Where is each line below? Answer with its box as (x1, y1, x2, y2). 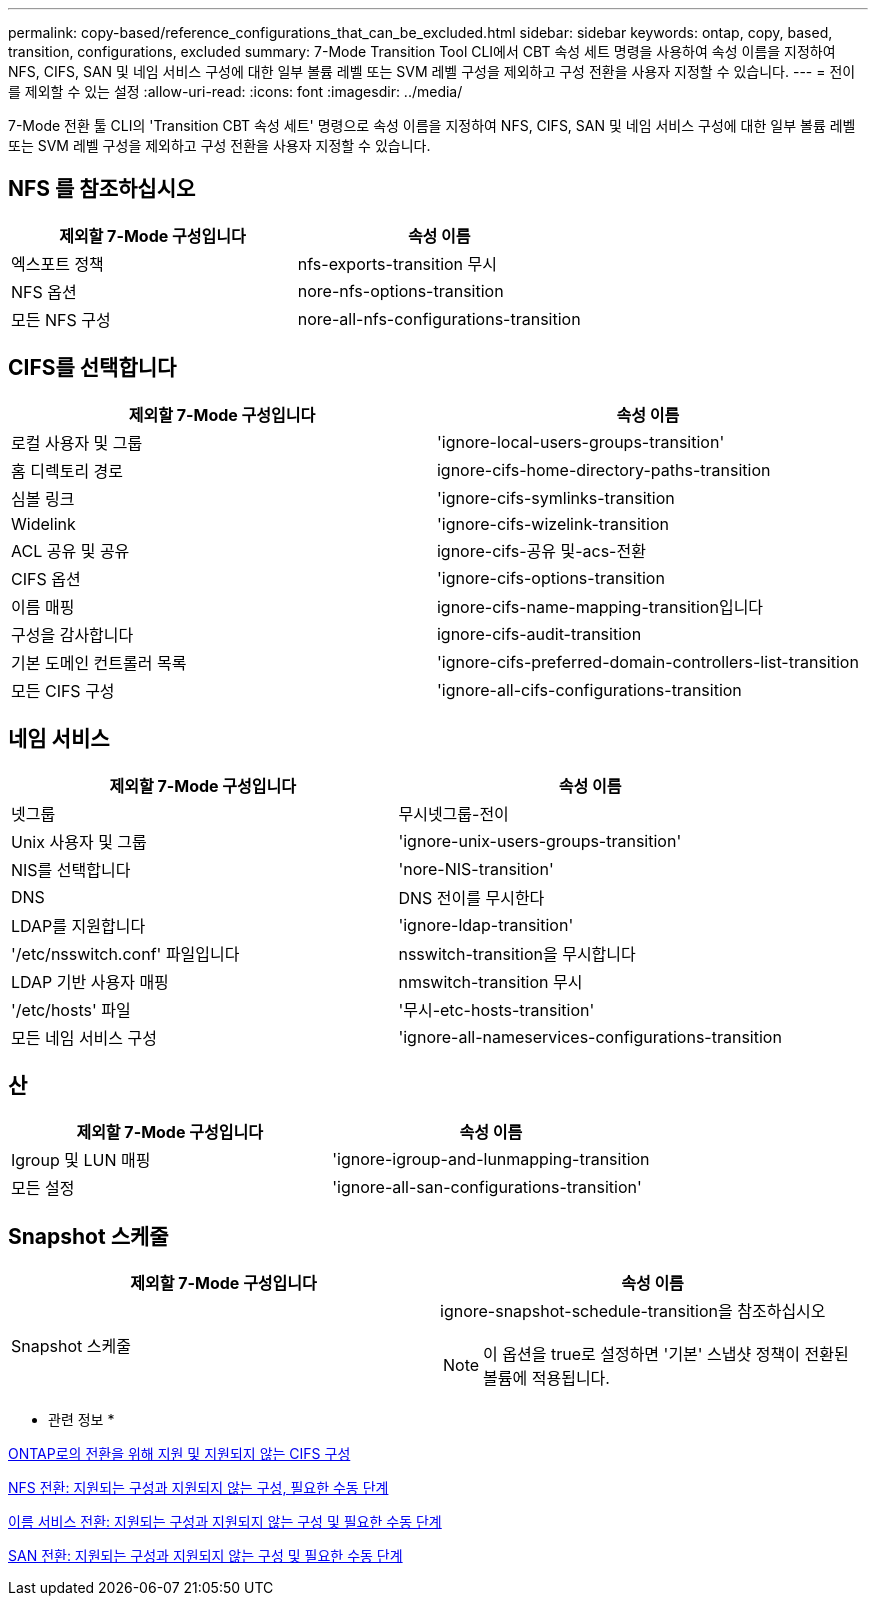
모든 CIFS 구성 (11, 680, 115, 701)
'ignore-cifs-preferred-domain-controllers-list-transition (436, 651, 859, 672)
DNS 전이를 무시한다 (398, 887, 545, 908)
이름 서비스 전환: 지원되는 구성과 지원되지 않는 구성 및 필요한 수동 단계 (8, 1513, 442, 1531)
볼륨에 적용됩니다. (483, 1368, 610, 1389)
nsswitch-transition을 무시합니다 (398, 943, 636, 964)
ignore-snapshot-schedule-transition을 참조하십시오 (440, 1301, 826, 1322)
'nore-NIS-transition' (398, 858, 554, 879)
